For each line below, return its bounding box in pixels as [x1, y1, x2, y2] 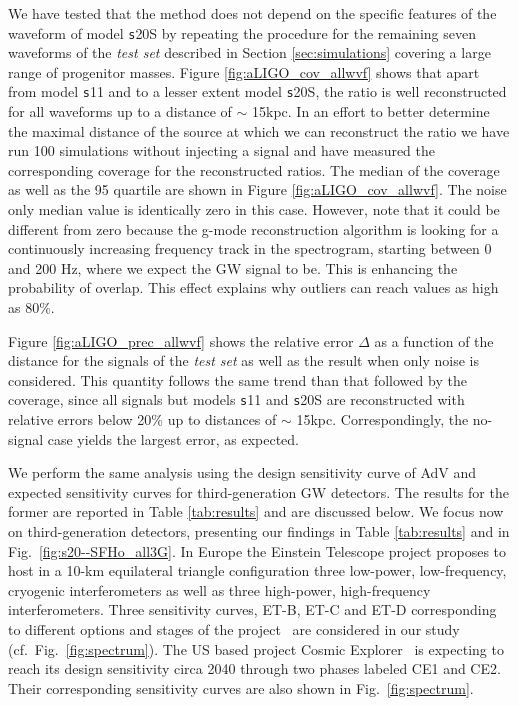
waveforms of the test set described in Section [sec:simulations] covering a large [8, 42, 491, 63]
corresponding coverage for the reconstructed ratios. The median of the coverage [8, 159, 500, 180]
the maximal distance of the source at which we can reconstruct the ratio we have [8, 120, 510, 141]
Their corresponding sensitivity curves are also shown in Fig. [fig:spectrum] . [8, 677, 474, 698]
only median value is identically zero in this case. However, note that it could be [8, 199, 500, 220]
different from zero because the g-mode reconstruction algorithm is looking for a [8, 218, 499, 239]
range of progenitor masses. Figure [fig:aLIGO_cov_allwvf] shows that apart [8, 61, 480, 82]
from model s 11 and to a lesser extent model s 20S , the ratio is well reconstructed [8, 81, 507, 102]
